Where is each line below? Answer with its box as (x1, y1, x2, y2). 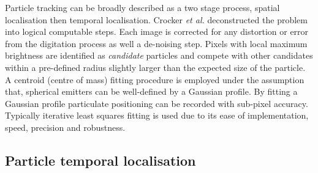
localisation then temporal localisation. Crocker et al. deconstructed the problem (5, 13, 308, 26)
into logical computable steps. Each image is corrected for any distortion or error (5, 25, 309, 38)
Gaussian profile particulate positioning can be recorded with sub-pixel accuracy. (5, 97, 308, 109)
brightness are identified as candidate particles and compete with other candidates (5, 49, 313, 62)
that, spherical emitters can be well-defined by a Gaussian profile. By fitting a (5, 85, 298, 98)
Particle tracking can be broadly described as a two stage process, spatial (5, 1, 280, 13)
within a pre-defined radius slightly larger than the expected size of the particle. (5, 61, 306, 73)
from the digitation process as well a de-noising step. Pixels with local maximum (5, 37, 308, 50)
